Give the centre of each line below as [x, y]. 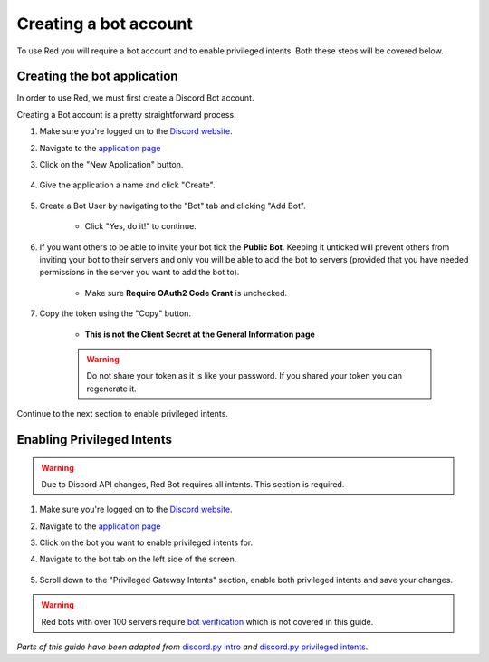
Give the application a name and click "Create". [127, 185]
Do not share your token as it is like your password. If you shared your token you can [244, 376]
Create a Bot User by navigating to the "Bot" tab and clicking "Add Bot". [173, 206]
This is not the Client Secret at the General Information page [200, 334]
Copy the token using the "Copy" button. [115, 313]
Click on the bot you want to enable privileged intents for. [146, 542]
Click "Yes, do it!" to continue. [140, 226]
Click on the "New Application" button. [111, 165]
